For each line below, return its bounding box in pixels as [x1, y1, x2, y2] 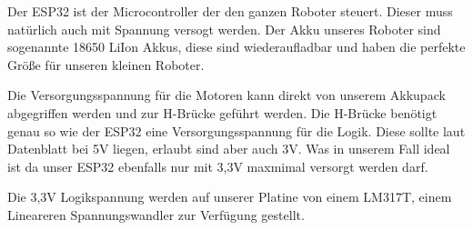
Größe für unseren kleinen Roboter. [7, 55, 205, 74]
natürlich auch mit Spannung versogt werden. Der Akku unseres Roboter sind [7, 19, 441, 38]
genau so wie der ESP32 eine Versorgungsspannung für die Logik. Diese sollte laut [7, 121, 466, 140]
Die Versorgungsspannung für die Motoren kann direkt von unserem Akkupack [7, 85, 446, 105]
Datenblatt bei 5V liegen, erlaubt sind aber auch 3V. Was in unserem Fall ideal [7, 139, 450, 158]
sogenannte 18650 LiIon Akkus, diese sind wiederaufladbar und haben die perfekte [7, 37, 466, 56]
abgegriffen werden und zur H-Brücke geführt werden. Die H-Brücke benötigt [7, 103, 438, 122]
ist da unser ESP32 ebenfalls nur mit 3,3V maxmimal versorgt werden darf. [7, 156, 428, 175]
